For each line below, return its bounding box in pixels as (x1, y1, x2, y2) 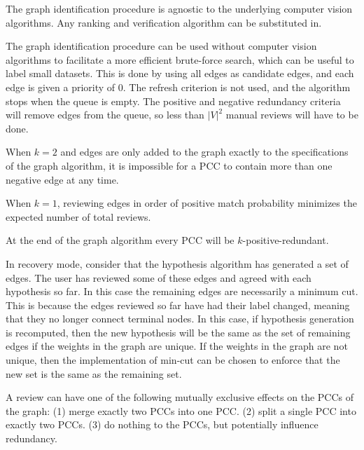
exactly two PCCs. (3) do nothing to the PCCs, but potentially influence (6, 417, 318, 432)
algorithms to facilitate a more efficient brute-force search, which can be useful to (6, 52, 354, 67)
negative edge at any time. (6, 172, 119, 186)
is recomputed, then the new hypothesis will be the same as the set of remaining (6, 325, 351, 339)
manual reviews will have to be (225, 107, 358, 122)
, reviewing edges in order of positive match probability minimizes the (57, 196, 357, 210)
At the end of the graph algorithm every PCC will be (6, 233, 234, 247)
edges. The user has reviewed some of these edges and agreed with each (6, 270, 311, 285)
